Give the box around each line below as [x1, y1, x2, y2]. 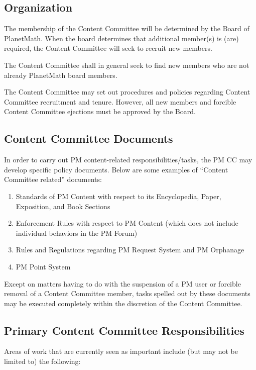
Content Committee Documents [4, 131, 173, 146]
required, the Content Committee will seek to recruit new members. [4, 43, 212, 53]
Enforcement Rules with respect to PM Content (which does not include [16, 218, 238, 228]
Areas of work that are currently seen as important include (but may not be [4, 346, 238, 356]
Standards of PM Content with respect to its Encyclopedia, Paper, [16, 191, 221, 201]
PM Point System [16, 261, 71, 271]
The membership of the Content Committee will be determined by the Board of [4, 23, 249, 34]
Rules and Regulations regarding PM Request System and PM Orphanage [16, 244, 244, 255]
